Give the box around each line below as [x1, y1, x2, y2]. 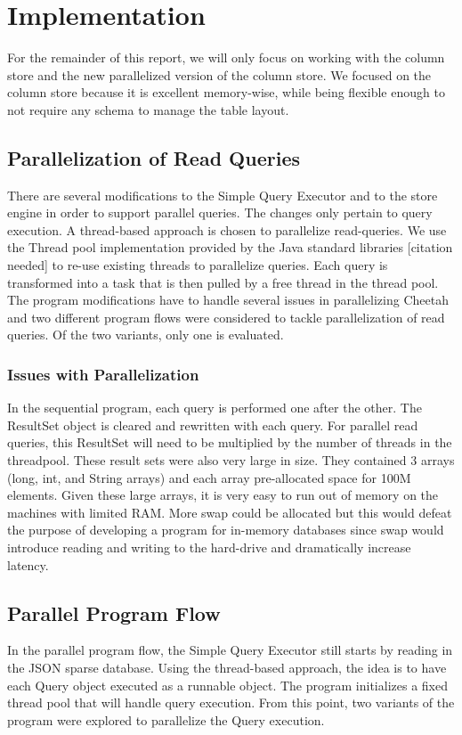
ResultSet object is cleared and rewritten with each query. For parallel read [7, 415, 418, 434]
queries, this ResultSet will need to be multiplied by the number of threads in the [7, 433, 452, 452]
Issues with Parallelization [7, 363, 199, 385]
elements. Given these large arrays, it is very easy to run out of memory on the [7, 486, 439, 504]
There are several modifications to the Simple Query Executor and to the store [7, 185, 438, 204]
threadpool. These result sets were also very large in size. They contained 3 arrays [7, 451, 455, 470]
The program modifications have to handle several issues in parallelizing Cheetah [7, 290, 449, 309]
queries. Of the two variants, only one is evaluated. [7, 325, 284, 344]
